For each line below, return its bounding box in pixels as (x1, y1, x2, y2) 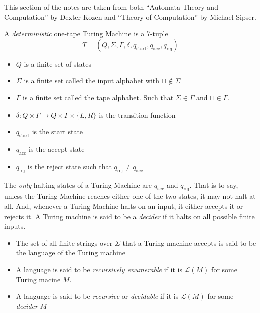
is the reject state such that (27, 161, 112, 171)
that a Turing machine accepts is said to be (122, 237, 256, 248)
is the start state (32, 126, 83, 137)
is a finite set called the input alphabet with (24, 75, 160, 86)
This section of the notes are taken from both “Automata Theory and (4, 2, 218, 12)
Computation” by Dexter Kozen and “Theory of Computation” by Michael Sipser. (4, 11, 256, 22)
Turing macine (16, 274, 61, 284)
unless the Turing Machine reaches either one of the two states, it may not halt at (4, 191, 256, 201)
